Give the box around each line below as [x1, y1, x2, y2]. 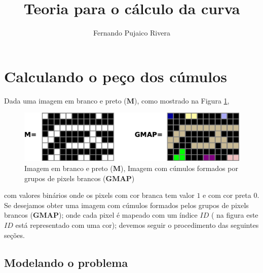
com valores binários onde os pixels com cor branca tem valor [4, 190, 195, 200]
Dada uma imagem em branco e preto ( [4, 95, 127, 106]
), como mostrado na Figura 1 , [134, 95, 230, 106]
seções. [4, 229, 25, 240]
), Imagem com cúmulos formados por [120, 163, 238, 174]
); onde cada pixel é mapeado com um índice [59, 210, 198, 220]
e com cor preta [203, 190, 251, 200]
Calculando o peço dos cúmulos [4, 65, 227, 86]
